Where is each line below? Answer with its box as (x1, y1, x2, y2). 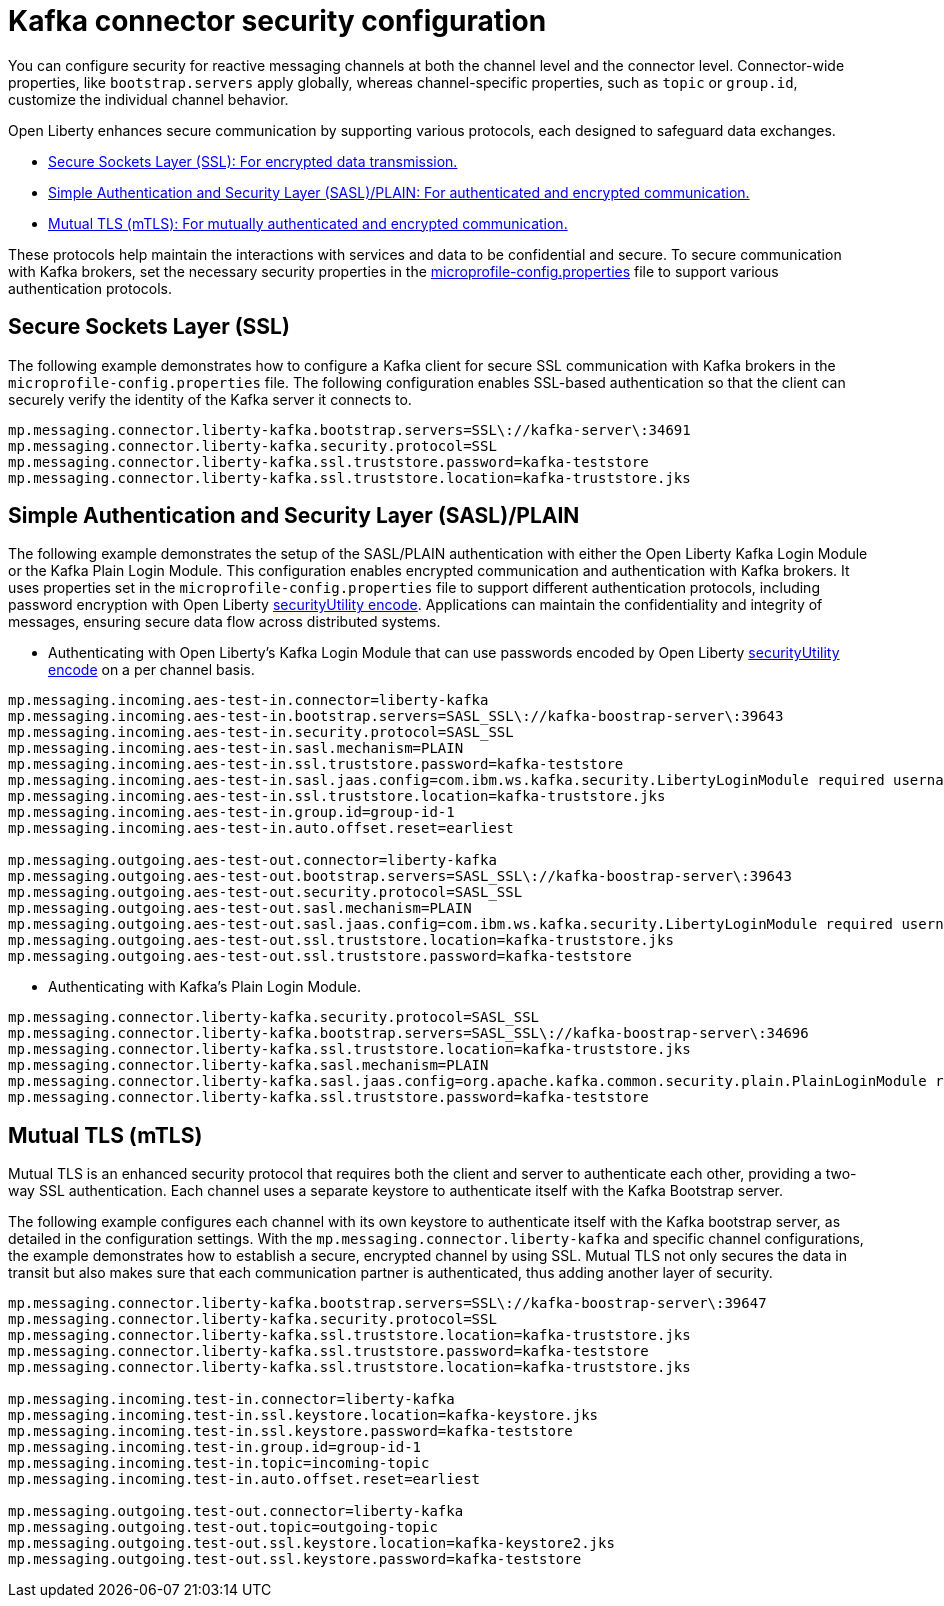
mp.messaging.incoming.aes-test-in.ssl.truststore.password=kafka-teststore (8, 756, 624, 773)
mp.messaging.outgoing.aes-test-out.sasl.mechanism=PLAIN (8, 900, 472, 917)
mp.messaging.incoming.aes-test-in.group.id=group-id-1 (8, 804, 455, 821)
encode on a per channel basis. (48, 661, 255, 679)
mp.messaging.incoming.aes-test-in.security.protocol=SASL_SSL (8, 724, 514, 741)
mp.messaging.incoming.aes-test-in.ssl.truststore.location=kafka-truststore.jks (8, 788, 666, 805)
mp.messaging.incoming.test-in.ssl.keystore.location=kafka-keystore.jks (8, 1407, 599, 1424)
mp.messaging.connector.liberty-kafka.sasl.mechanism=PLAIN (8, 1057, 489, 1074)
